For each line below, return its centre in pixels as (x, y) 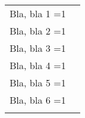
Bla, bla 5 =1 (38, 83)
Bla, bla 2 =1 (38, 31)
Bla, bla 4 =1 (38, 65)
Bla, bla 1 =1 (38, 13)
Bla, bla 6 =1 (38, 100)
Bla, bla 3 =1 (38, 48)
